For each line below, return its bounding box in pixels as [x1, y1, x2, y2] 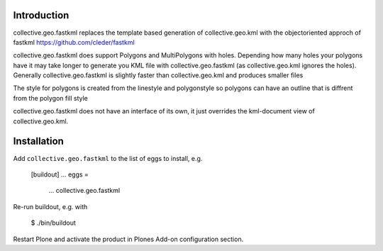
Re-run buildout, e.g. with [13, 202, 88, 211]
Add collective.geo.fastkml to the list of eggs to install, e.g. [13, 154, 203, 162]
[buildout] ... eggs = [30, 170, 89, 179]
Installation [13, 135, 64, 147]
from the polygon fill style [13, 94, 89, 102]
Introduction [13, 9, 70, 21]
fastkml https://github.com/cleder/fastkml [13, 38, 135, 46]
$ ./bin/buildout [30, 218, 76, 227]
